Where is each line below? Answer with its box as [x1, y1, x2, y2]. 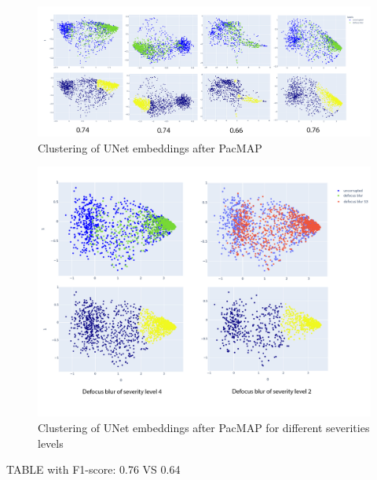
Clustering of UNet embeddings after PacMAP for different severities [38, 419, 370, 435]
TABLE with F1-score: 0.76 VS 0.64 [6, 461, 181, 478]
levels [38, 434, 64, 451]
